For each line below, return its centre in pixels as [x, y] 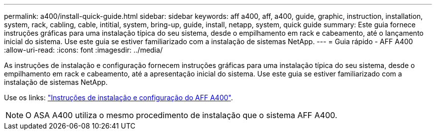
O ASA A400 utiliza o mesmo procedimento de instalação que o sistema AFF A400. [181, 115]
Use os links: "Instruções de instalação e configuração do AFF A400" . [118, 98]
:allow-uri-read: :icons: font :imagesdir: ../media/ [83, 50]
